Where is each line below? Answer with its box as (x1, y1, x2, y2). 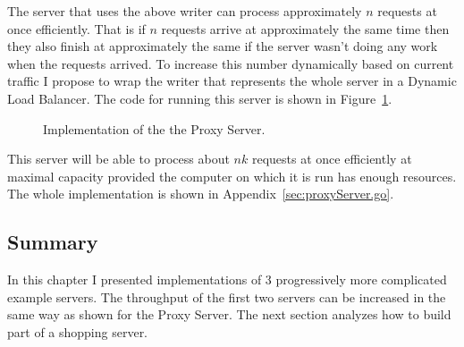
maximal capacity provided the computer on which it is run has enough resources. (7, 166, 457, 185)
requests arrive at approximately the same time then (161, 19, 450, 38)
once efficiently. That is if (7, 19, 146, 38)
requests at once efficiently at (251, 149, 412, 168)
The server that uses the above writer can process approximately (7, 2, 362, 20)
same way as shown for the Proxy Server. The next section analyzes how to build (7, 305, 451, 324)
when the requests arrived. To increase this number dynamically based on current (7, 54, 454, 72)
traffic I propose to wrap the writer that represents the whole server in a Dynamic (7, 72, 457, 90)
